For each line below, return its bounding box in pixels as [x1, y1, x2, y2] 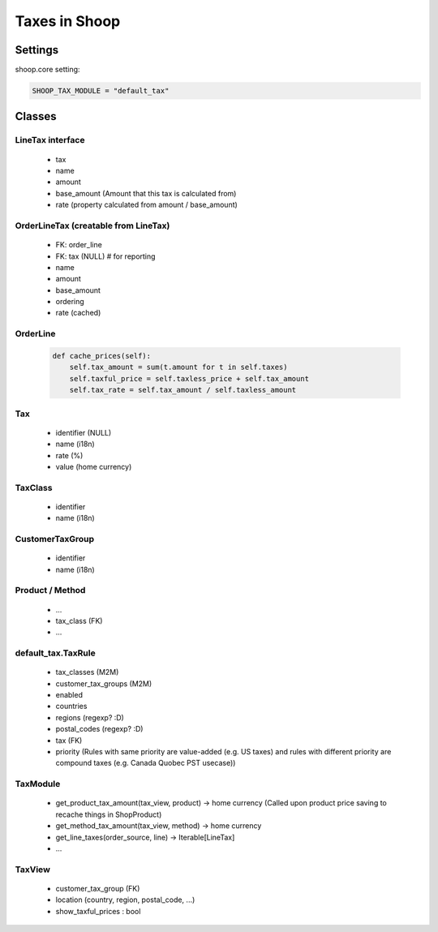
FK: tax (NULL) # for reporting [55, 251, 156, 261]
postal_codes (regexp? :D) [55, 724, 144, 734]
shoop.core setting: [15, 65, 80, 75]
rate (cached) [55, 308, 101, 318]
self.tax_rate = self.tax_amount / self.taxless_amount [69, 385, 297, 395]
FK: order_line [55, 240, 103, 250]
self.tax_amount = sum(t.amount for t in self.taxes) [69, 363, 288, 372]
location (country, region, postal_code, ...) [55, 895, 195, 904]
